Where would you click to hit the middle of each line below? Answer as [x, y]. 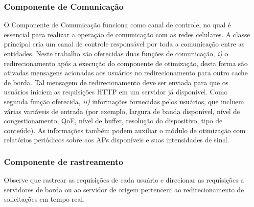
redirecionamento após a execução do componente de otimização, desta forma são [126, 63]
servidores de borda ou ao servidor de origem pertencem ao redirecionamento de [124, 189]
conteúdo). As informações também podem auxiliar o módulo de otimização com [125, 130]
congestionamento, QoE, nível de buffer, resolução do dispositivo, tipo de [113, 121]
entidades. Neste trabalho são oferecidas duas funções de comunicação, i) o [116, 53]
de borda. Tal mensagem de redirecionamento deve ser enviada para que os [116, 82]
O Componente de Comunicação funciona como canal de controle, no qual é [117, 25]
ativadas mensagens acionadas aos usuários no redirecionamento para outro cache [126, 73]
